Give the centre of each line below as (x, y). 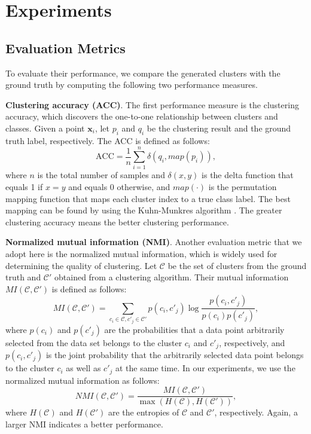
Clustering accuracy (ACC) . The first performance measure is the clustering (152, 104)
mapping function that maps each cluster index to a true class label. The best (148, 198)
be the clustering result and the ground (219, 128)
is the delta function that (248, 175)
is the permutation (243, 187)
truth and (23, 277)
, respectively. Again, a (256, 412)
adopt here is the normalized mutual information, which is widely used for (141, 254)
